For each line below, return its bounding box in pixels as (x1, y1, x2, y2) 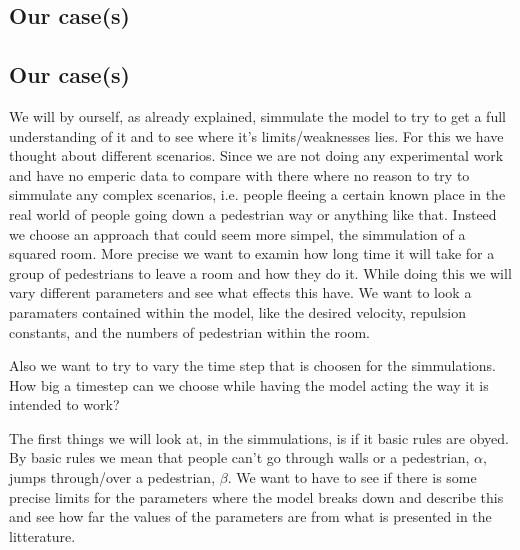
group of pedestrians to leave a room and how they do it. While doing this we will (9, 262, 512, 283)
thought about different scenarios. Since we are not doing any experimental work (9, 145, 504, 166)
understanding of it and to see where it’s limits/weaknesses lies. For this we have (9, 125, 504, 146)
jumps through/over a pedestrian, (9, 467, 216, 488)
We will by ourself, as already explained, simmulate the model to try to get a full (9, 105, 506, 126)
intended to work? (9, 394, 120, 415)
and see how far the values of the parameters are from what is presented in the (9, 506, 492, 527)
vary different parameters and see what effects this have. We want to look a (9, 282, 472, 303)
